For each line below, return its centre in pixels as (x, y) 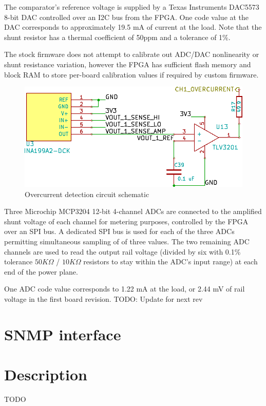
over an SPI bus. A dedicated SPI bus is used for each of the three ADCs (119, 231)
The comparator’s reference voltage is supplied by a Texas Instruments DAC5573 (132, 7)
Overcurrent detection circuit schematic (87, 194)
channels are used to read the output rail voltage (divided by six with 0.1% (122, 251)
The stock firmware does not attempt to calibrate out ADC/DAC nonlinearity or (132, 54)
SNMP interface (63, 334)
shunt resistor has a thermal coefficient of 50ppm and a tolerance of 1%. (117, 37)
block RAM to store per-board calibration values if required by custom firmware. (131, 74)
